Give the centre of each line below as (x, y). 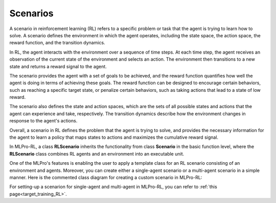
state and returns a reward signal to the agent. (58, 66)
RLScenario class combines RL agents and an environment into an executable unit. (97, 154)
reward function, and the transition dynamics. (57, 43)
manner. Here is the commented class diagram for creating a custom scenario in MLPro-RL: (106, 177)
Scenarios (31, 13)
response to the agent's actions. (43, 121)
